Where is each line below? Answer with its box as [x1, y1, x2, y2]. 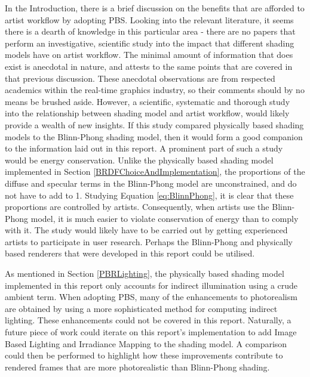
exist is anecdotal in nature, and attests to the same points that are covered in [5, 60, 293, 72]
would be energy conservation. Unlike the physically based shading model [5, 153, 274, 166]
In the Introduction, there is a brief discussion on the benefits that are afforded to [5, 2, 305, 14]
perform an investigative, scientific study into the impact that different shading [5, 36, 294, 49]
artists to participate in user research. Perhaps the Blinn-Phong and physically [5, 235, 293, 248]
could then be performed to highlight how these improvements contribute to [5, 349, 283, 361]
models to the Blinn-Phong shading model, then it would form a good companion [5, 130, 303, 143]
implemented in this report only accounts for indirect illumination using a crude [5, 279, 298, 291]
